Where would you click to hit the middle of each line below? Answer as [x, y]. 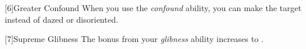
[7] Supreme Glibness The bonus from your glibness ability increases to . [134, 39]
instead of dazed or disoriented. [62, 19]
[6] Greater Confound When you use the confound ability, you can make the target [153, 8]
